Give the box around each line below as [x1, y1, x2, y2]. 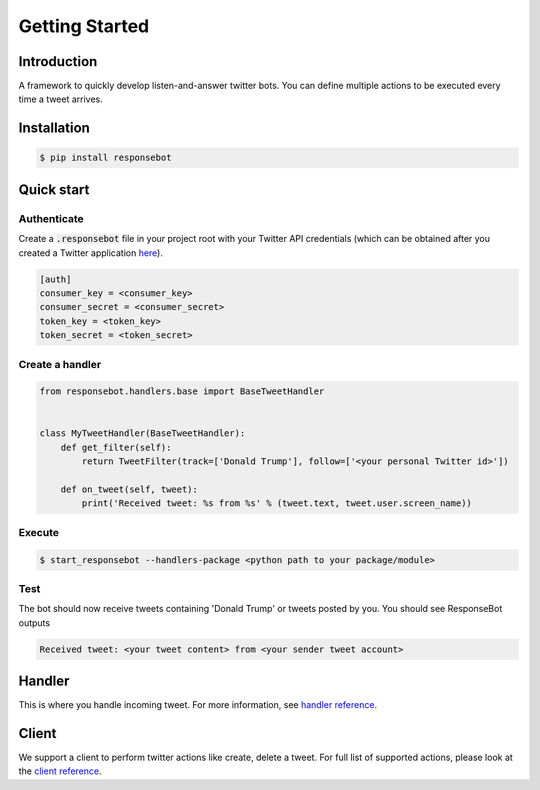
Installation [18, 120, 90, 137]
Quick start [18, 181, 90, 198]
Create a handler [18, 357, 102, 371]
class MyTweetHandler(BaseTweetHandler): [39, 428, 246, 439]
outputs [18, 616, 50, 629]
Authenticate [18, 211, 84, 225]
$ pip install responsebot [39, 152, 172, 164]
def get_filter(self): [60, 441, 172, 453]
